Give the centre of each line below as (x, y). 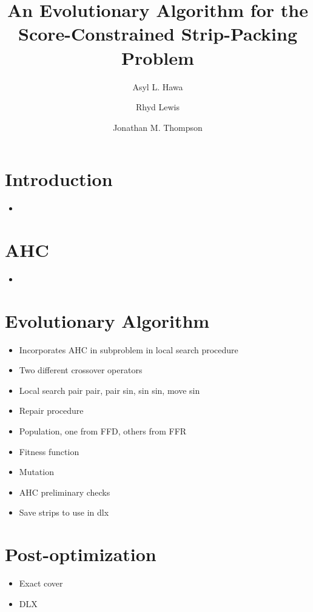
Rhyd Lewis (158, 107)
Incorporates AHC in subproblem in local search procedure (129, 349)
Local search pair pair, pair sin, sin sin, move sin (109, 390)
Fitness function (49, 451)
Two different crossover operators (81, 370)
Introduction (59, 179)
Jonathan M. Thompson (158, 127)
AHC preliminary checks (65, 492)
